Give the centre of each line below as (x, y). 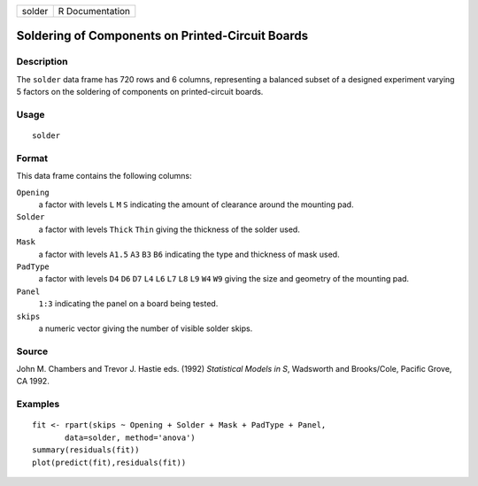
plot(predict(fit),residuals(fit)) (109, 462)
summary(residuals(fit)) (86, 450)
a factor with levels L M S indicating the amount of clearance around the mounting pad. (196, 204)
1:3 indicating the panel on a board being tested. (128, 304)
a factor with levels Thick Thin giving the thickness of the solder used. (169, 229)
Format (32, 158)
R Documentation (94, 11)
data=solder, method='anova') (131, 437)
